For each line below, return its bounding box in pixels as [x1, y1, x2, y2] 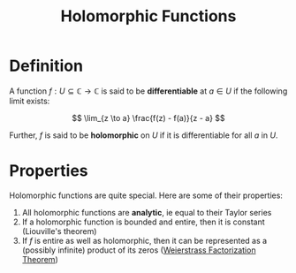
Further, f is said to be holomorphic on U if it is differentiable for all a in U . [9, 130, 278, 140]
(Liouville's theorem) [21, 225, 97, 236]
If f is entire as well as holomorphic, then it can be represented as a [21, 235, 268, 246]
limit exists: [9, 95, 50, 106]
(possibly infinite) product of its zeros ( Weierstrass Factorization [21, 245, 256, 255]
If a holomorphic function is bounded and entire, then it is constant [21, 216, 265, 227]
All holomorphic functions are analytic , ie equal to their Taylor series [21, 207, 272, 217]
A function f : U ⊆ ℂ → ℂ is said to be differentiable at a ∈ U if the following [9, 86, 288, 96]
